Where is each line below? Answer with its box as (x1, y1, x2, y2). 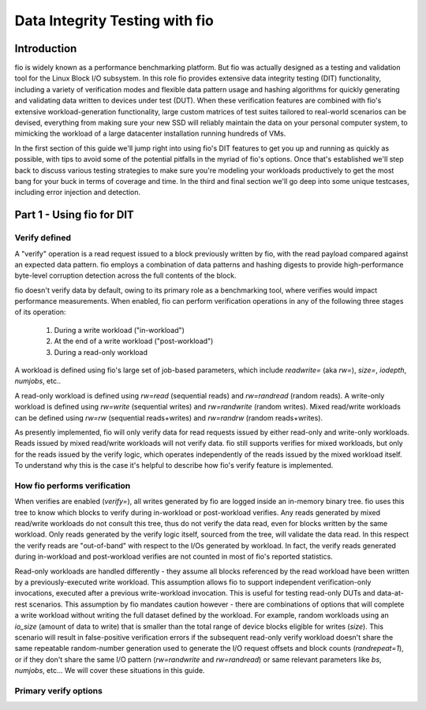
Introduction (14, 42, 77, 55)
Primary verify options (14, 685, 103, 696)
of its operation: (14, 308, 66, 317)
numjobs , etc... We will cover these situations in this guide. (14, 666, 205, 675)
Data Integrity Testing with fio (14, 12, 215, 29)
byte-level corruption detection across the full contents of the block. (14, 271, 237, 280)
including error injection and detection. (14, 188, 141, 197)
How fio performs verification (14, 480, 131, 491)
